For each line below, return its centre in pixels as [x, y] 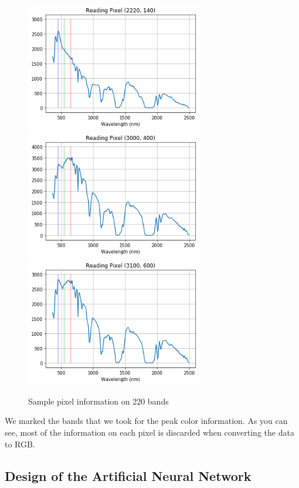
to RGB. [20, 444]
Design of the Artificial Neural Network [128, 475]
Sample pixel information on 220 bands [98, 401]
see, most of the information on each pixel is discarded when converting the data [149, 432]
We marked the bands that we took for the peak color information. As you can [146, 421]
